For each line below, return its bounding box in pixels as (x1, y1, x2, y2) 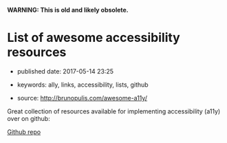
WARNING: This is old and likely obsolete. (7, 6, 129, 14)
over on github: (7, 114, 50, 122)
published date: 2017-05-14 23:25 (17, 67, 114, 75)
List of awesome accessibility (7, 30, 180, 45)
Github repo (7, 127, 41, 136)
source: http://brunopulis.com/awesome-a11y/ (17, 93, 148, 102)
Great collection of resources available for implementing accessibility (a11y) (7, 107, 221, 115)
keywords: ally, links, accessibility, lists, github (17, 80, 149, 89)
